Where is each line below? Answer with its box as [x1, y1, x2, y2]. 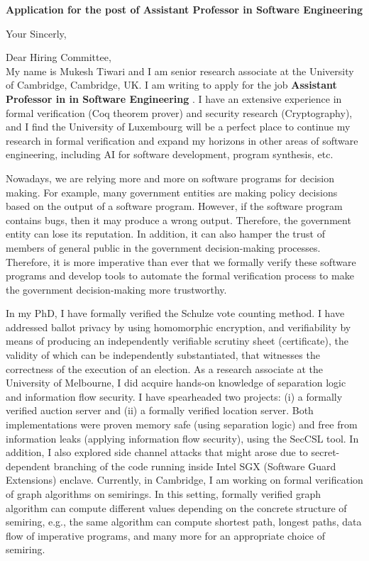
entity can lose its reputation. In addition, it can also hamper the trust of [6, 226, 326, 241]
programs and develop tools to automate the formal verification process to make [6, 268, 354, 283]
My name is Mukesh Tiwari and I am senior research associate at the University [6, 63, 354, 78]
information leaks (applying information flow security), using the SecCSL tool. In [6, 431, 359, 445]
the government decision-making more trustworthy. [6, 282, 227, 296]
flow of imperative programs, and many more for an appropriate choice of [6, 528, 325, 543]
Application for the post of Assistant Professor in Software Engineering [6, 2, 363, 16]
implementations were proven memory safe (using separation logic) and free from [6, 417, 358, 432]
